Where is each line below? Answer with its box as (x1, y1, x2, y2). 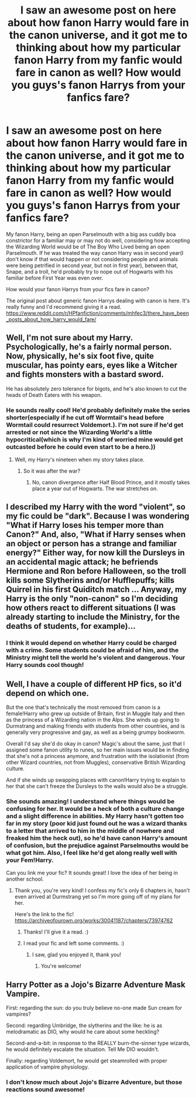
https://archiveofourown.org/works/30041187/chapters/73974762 (14, 917, 173, 924)
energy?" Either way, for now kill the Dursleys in (6, 548, 185, 558)
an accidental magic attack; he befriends (6, 557, 159, 567)
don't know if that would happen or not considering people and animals (6, 255, 178, 262)
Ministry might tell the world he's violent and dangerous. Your (6, 654, 185, 662)
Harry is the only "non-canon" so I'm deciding (6, 594, 178, 604)
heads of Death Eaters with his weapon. (6, 391, 102, 398)
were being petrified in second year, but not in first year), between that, (6, 262, 178, 269)
